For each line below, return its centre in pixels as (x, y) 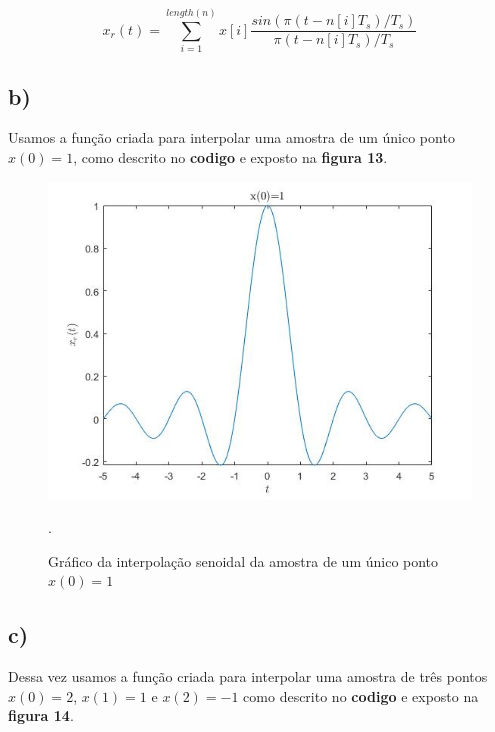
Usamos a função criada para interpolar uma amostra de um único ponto (231, 137)
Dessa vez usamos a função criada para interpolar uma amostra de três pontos (248, 676)
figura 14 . (41, 715)
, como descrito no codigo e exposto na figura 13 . (230, 156)
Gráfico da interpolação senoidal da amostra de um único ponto (243, 560)
